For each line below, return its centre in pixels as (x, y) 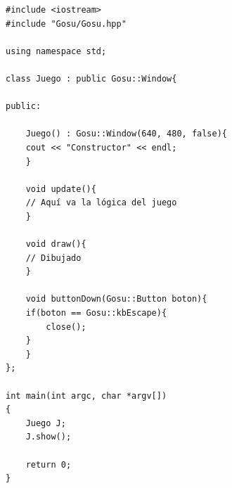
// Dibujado (53, 258)
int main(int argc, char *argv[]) (86, 396)
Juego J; (46, 423)
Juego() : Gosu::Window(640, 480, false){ (126, 134)
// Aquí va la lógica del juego (101, 203)
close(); (66, 327)
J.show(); (49, 437)
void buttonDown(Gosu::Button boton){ (116, 299)
